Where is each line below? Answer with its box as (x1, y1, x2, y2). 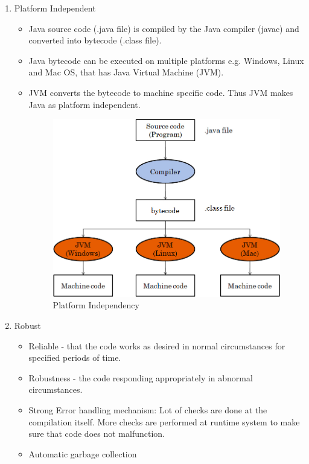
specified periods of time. (28, 351, 121, 364)
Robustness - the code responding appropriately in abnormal (28, 371, 253, 384)
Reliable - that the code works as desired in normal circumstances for (28, 339, 285, 352)
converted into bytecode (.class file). (28, 34, 162, 46)
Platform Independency (53, 299, 139, 311)
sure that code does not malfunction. (28, 427, 165, 440)
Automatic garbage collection (28, 447, 137, 460)
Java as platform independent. (28, 98, 141, 110)
